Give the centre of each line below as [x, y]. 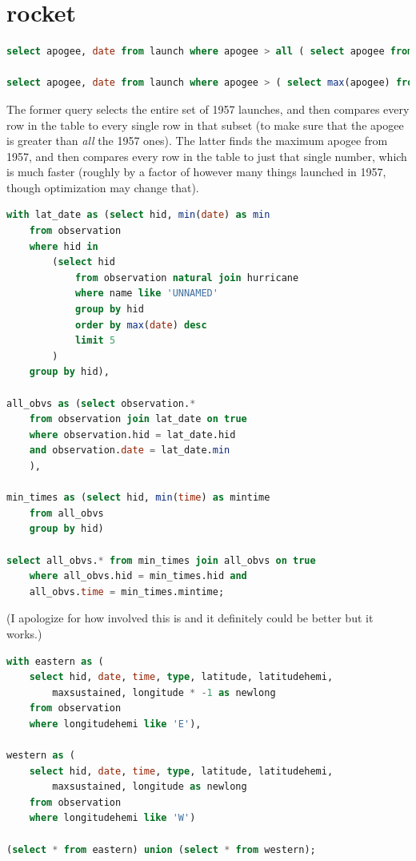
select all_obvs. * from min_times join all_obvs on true [161, 560]
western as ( [41, 756]
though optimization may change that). [103, 187]
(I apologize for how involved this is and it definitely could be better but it [190, 618]
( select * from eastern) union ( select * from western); [161, 849]
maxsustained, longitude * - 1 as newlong [164, 692]
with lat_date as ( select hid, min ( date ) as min [138, 215]
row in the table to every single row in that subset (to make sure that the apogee [205, 125]
